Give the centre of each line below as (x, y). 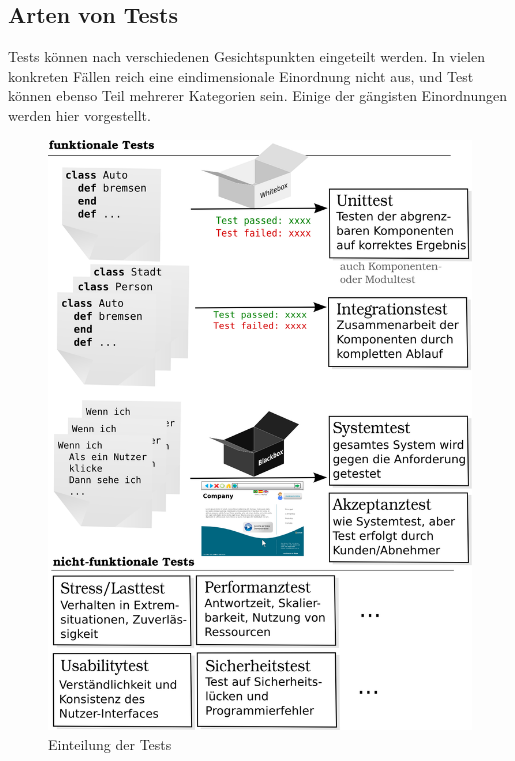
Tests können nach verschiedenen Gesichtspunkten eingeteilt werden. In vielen (246, 56)
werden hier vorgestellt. (79, 114)
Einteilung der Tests (110, 743)
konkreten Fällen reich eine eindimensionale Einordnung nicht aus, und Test (241, 75)
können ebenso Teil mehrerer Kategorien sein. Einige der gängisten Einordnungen (258, 95)
